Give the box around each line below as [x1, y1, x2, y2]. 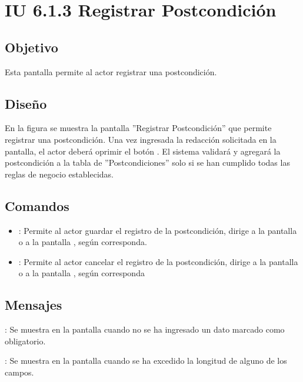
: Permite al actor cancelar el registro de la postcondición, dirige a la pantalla [18, 255, 298, 267]
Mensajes [5, 296, 62, 314]
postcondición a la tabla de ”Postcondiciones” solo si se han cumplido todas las [5, 156, 290, 169]
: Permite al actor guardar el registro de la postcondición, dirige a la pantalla [18, 224, 297, 236]
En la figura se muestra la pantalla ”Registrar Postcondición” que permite [5, 122, 272, 134]
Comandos [5, 196, 69, 215]
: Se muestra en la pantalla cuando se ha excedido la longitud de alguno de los [5, 354, 287, 367]
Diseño [5, 94, 47, 112]
